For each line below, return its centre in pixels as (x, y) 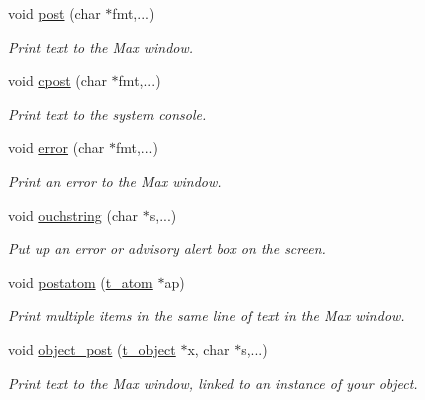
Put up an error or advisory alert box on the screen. (167, 248)
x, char (208, 348)
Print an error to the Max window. (115, 180)
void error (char (56, 147)
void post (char (54, 13)
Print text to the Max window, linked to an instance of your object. (213, 382)
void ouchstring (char (73, 214)
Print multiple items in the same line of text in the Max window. (206, 315)
